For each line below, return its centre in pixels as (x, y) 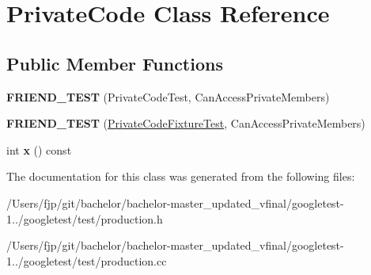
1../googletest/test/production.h (85, 218)
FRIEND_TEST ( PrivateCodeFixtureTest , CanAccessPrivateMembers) (186, 123)
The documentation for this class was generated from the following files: (181, 176)
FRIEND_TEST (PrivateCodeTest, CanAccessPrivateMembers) (168, 96)
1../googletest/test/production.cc (87, 260)
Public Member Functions (115, 63)
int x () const (39, 149)
